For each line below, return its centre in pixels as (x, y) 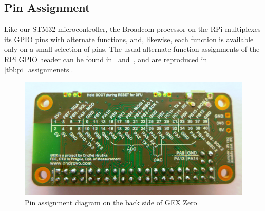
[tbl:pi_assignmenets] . (39, 69)
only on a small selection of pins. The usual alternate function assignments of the (132, 49)
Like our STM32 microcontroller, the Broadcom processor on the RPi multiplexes (132, 29)
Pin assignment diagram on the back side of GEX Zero (111, 202)
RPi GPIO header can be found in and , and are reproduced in (106, 59)
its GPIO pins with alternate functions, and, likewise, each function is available (129, 39)
